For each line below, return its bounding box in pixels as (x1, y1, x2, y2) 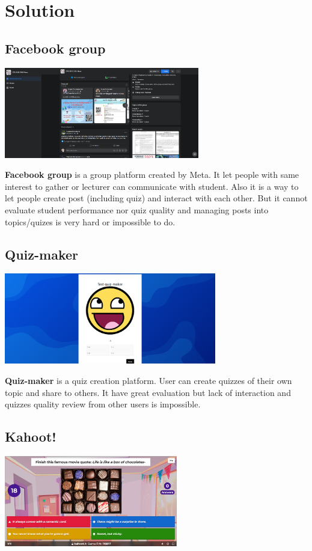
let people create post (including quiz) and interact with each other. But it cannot (5, 192, 308, 204)
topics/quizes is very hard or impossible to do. (5, 215, 176, 228)
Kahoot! (5, 427, 57, 446)
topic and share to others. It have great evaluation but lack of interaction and (5, 386, 291, 398)
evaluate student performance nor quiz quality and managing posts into (5, 203, 269, 216)
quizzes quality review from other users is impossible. (5, 398, 201, 410)
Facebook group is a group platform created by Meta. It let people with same (5, 168, 299, 181)
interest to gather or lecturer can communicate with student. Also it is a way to (5, 180, 299, 192)
